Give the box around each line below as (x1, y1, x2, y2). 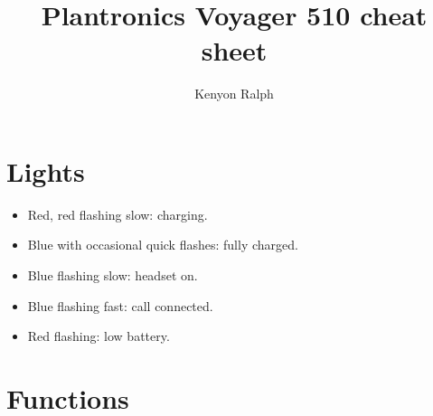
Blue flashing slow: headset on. (27, 266, 198, 285)
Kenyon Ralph (194, 84, 274, 103)
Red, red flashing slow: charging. (27, 204, 208, 223)
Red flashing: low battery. (27, 326, 170, 345)
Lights (6, 152, 85, 189)
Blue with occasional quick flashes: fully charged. (27, 235, 298, 254)
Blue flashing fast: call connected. (27, 296, 213, 315)
